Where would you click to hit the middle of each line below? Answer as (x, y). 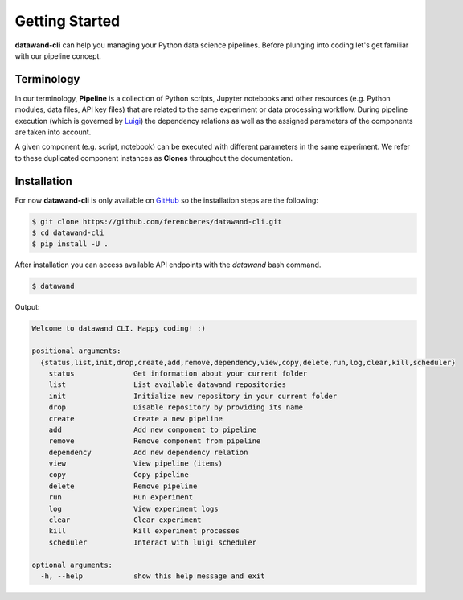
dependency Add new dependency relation (148, 452)
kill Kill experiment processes (144, 531)
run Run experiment (121, 497)
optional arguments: (72, 565)
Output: (27, 307)
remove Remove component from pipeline (155, 441)
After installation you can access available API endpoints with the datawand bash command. (168, 265)
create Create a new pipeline (135, 419)
